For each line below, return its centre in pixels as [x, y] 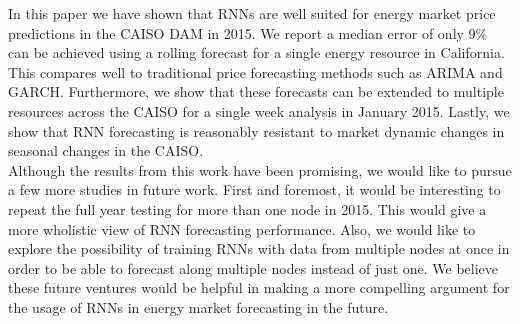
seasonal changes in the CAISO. [106, 150]
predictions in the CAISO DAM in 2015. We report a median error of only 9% [248, 32]
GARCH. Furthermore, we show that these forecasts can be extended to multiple [256, 91]
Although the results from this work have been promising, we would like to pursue [260, 169]
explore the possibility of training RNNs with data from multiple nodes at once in [259, 248]
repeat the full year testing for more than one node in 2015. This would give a [247, 208]
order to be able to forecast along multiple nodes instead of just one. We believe [253, 267]
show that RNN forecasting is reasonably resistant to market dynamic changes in [256, 130]
